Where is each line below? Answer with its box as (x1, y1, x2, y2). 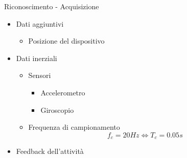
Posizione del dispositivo (28, 35, 105, 46)
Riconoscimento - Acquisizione (4, 1, 99, 11)
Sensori (28, 70, 51, 81)
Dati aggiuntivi (16, 18, 64, 29)
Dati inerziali (16, 52, 57, 63)
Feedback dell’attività (16, 146, 84, 156)
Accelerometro (40, 87, 85, 97)
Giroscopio (40, 104, 74, 115)
